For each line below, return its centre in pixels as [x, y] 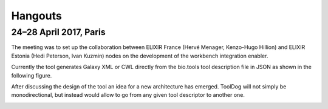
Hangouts [36, 16]
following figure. [32, 75]
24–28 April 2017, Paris [58, 32]
